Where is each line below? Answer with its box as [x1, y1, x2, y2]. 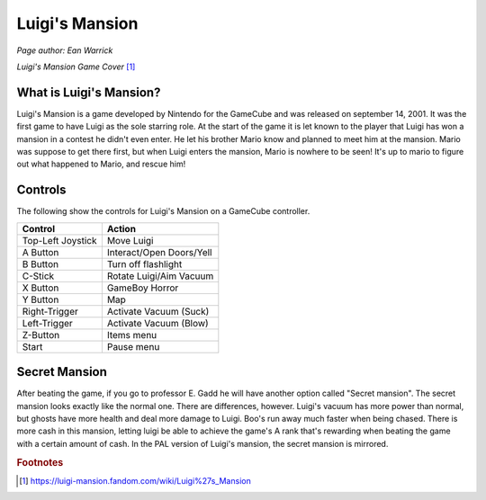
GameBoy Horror [106, 281, 179, 294]
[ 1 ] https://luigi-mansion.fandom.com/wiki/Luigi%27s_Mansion [19, 475, 251, 486]
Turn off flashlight [106, 257, 183, 270]
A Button [22, 246, 59, 258]
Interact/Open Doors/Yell [106, 246, 212, 258]
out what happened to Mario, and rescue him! [16, 158, 186, 170]
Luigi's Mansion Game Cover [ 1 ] [16, 61, 136, 72]
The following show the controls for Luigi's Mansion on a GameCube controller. [16, 206, 310, 217]
